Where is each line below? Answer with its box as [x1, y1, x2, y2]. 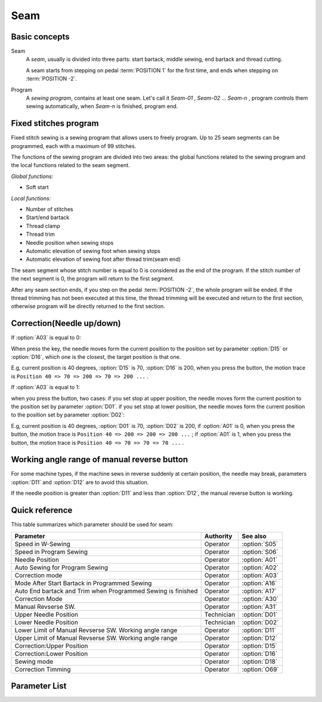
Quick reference [11, 505, 73, 516]
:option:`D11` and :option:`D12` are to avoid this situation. [11, 478, 149, 486]
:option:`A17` [241, 587, 277, 595]
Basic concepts [11, 32, 70, 42]
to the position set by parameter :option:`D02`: [11, 411, 125, 418]
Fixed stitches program [11, 118, 99, 128]
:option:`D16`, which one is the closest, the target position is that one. [11, 353, 181, 361]
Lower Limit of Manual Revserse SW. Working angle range [14, 626, 178, 634]
